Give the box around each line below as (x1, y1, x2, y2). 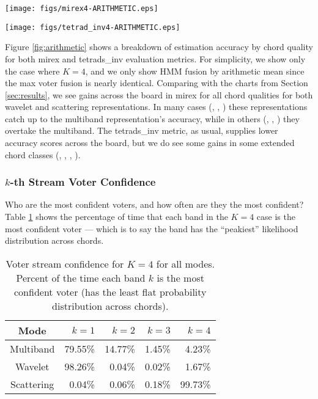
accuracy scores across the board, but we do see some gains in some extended (5, 136, 295, 149)
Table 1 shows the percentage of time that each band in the (5, 210, 228, 223)
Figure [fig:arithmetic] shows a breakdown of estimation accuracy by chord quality (5, 40, 313, 53)
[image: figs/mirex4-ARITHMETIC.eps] (5, 4, 158, 13)
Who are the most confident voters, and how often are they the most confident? (5, 198, 304, 211)
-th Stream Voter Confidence (10, 174, 156, 189)
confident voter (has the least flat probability (14, 284, 207, 299)
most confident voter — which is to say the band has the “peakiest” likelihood (5, 222, 298, 235)
